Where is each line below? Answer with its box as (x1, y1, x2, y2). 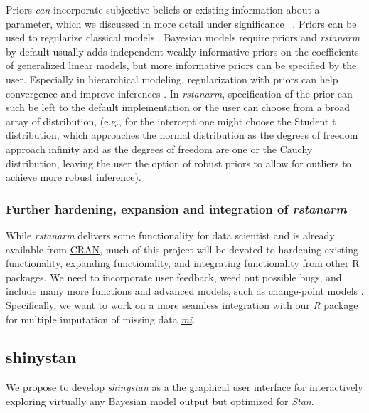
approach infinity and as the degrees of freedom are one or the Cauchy (6, 141, 313, 156)
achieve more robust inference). (6, 169, 141, 184)
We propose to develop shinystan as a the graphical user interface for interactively (6, 380, 363, 394)
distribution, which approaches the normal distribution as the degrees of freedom (6, 127, 358, 142)
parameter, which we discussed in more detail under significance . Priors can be (6, 16, 357, 31)
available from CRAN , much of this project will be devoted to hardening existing (6, 241, 358, 256)
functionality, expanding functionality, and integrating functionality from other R (6, 256, 360, 271)
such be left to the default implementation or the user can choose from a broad (6, 100, 351, 115)
